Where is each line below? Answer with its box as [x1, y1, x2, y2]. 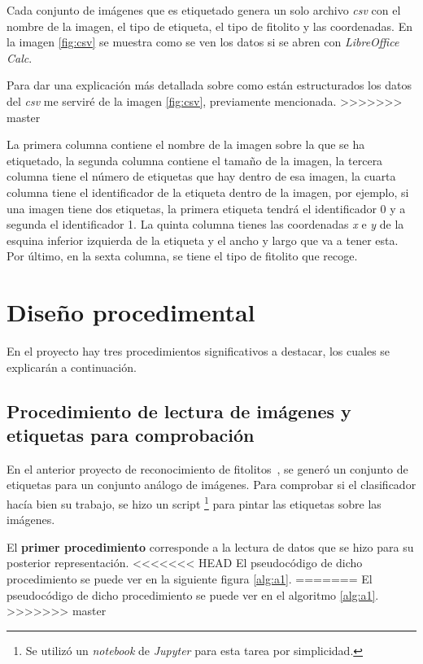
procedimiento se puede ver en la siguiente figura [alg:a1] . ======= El [7, 570, 373, 588]
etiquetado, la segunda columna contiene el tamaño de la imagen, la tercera [7, 151, 383, 168]
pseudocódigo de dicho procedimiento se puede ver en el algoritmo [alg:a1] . [7, 586, 379, 603]
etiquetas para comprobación [7, 422, 255, 447]
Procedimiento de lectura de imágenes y [7, 398, 351, 423]
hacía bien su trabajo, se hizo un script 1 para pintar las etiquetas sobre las [7, 493, 382, 512]
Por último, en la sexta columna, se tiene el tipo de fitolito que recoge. [7, 247, 358, 264]
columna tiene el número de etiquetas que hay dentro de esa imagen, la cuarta [7, 168, 396, 185]
